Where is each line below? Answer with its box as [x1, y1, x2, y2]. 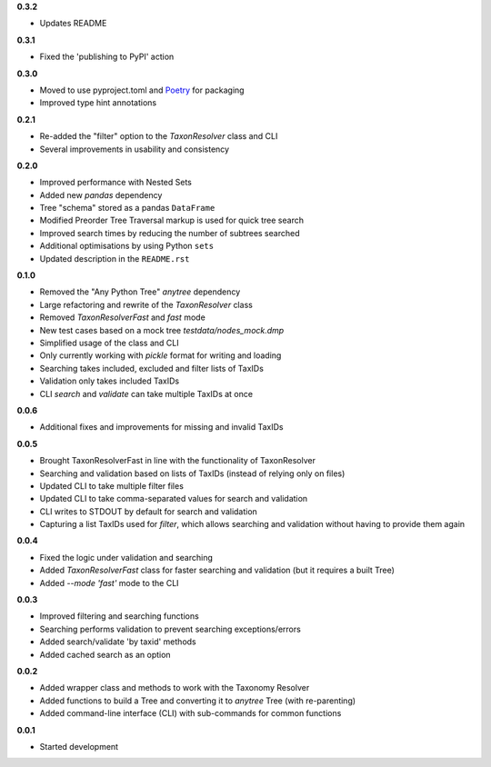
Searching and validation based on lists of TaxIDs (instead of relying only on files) [39, 468, 346, 479]
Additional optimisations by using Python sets [39, 241, 214, 252]
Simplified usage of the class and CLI [39, 337, 179, 348]
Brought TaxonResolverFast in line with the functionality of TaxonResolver [39, 455, 316, 466]
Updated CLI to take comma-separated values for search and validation [39, 493, 308, 504]
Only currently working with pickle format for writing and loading [39, 350, 282, 361]
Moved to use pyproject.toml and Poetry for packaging [39, 85, 245, 95]
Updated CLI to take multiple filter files [39, 480, 184, 491]
